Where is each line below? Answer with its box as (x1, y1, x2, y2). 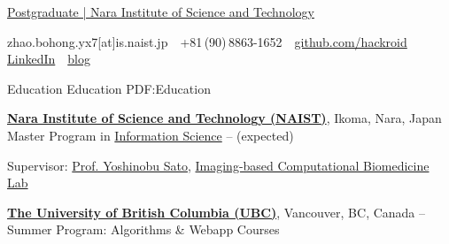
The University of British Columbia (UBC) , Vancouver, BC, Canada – (7, 202, 426, 221)
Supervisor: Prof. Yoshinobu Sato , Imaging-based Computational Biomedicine (7, 156, 430, 174)
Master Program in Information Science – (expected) (7, 126, 294, 144)
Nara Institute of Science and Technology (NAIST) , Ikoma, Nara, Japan (7, 109, 442, 127)
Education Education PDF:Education (7, 79, 211, 97)
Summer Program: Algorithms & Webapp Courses (7, 220, 280, 239)
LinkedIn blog (7, 50, 90, 68)
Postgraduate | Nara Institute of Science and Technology (7, 3, 314, 20)
